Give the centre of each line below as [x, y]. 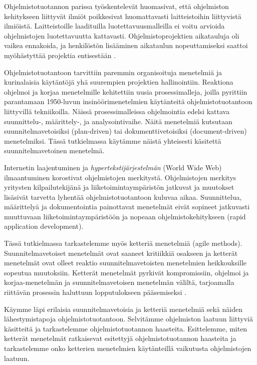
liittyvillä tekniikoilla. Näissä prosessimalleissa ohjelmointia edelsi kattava [117, 111]
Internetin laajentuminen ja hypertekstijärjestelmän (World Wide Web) [113, 167]
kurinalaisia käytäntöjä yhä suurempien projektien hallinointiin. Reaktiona [119, 82]
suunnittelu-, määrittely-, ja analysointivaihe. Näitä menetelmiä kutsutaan [118, 121]
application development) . [44, 226]
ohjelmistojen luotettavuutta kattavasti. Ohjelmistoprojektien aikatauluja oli [122, 35]
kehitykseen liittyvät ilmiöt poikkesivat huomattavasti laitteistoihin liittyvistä [123, 16]
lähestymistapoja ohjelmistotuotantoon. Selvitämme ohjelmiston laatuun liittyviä [128, 319]
